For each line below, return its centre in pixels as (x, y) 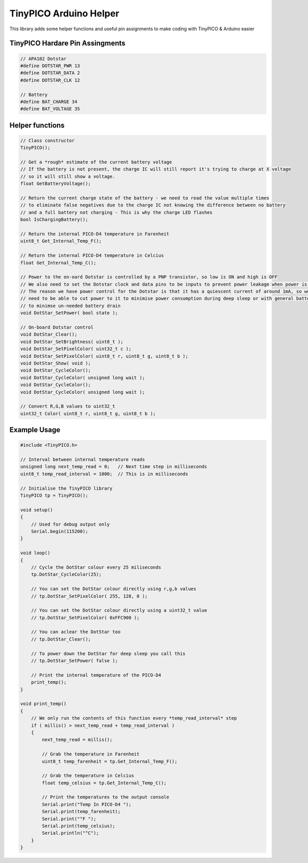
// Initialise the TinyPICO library (66, 488)
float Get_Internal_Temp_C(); (58, 263)
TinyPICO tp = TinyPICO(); (54, 496)
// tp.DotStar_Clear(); (61, 639)
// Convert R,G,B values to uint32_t (68, 406)
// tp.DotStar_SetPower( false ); (74, 661)
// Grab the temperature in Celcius (88, 776)
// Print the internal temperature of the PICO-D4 (96, 675)
